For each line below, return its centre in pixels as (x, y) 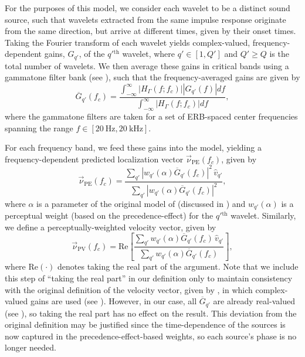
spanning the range (39, 127)
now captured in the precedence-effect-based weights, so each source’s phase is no (151, 336)
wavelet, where (149, 54)
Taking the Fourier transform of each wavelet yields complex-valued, (128, 42)
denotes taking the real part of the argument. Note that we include (178, 266)
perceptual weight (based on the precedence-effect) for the (109, 215)
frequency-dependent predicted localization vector (94, 159)
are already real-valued (254, 301)
